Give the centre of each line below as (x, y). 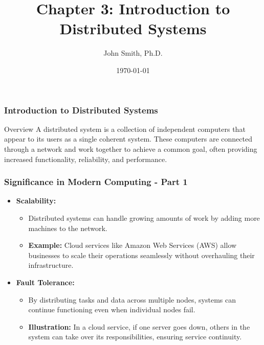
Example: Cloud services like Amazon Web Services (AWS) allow (133, 245)
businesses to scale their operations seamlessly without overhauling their (141, 255)
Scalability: (36, 201)
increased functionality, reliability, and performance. (86, 159)
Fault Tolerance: (45, 282)
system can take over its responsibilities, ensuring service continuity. (135, 337)
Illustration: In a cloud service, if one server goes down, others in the (139, 326)
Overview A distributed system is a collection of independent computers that (125, 129)
